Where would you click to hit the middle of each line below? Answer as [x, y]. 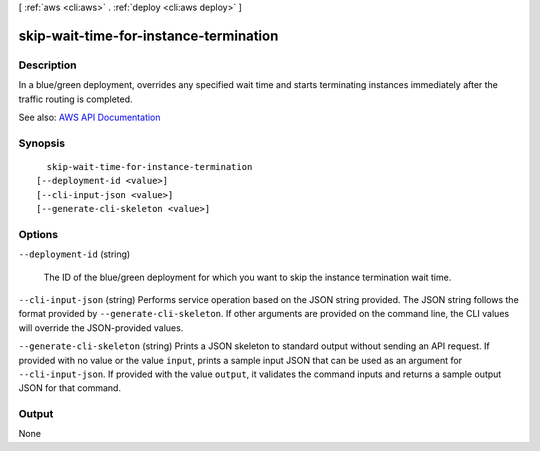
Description [47, 65]
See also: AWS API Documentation [89, 117]
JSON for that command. [70, 388]
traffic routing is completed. [76, 99]
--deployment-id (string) [74, 254]
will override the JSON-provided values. [101, 327]
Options [38, 234]
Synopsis [41, 143]
